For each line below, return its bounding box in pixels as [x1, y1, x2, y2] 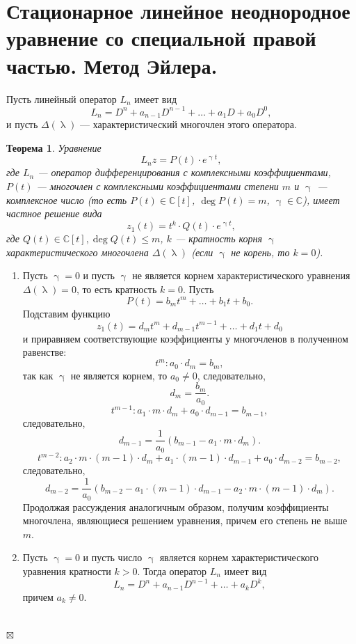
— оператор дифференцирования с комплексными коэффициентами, [38, 165, 331, 180]
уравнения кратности [22, 563, 111, 578]
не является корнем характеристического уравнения [132, 268, 350, 283]
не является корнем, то [70, 368, 168, 382]
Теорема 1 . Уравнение [6, 140, 102, 155]
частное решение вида [6, 206, 102, 221]
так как [22, 368, 54, 382]
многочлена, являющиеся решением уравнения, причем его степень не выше [22, 513, 348, 528]
